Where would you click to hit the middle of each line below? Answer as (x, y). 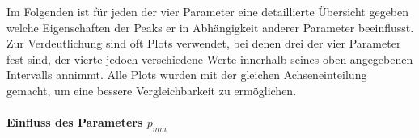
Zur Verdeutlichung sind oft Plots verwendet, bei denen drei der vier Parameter (204, 43)
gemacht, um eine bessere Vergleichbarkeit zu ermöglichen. (152, 90)
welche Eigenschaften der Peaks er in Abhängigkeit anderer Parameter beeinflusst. (210, 27)
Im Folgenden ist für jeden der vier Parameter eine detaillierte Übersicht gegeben (208, 11)
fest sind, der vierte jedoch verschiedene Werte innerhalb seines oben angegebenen (210, 59)
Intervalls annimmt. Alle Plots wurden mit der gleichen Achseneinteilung (187, 75)
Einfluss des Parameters (75, 122)
